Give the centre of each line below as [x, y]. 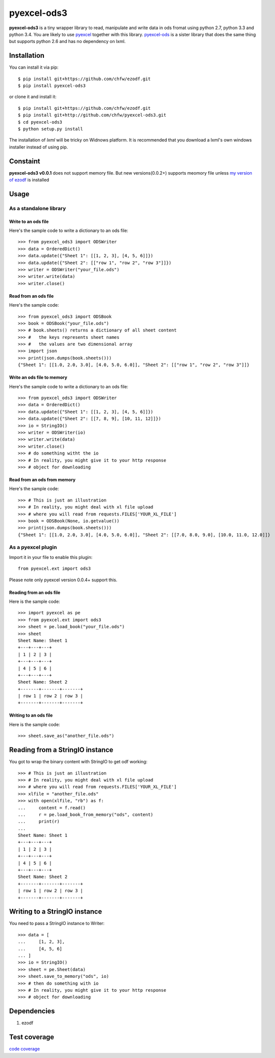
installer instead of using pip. [39, 147]
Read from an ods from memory [42, 479]
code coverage [24, 1049]
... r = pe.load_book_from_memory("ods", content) [86, 814]
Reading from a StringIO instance [61, 750]
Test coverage [32, 1037]
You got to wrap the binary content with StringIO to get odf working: [78, 762]
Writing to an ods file [31, 715]
